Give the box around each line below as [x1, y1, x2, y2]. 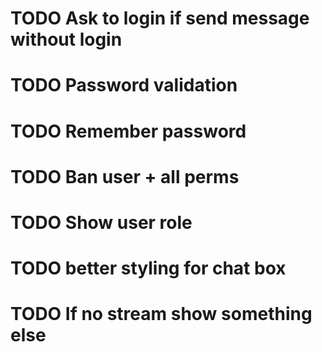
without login [10, 28, 123, 51]
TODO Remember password [10, 120, 247, 142]
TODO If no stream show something [10, 303, 313, 326]
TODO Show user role [10, 211, 193, 234]
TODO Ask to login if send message [10, 7, 310, 30]
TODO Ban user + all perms [10, 165, 240, 188]
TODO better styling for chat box [10, 257, 287, 280]
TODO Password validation [10, 74, 238, 97]
